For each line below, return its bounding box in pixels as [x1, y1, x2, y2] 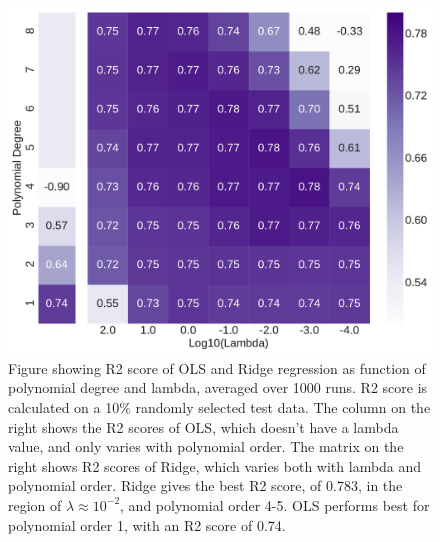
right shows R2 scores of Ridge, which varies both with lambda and [8, 455, 422, 476]
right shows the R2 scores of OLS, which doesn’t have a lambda [8, 416, 399, 437]
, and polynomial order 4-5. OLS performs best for [120, 494, 430, 515]
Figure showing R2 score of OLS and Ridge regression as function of [8, 357, 426, 378]
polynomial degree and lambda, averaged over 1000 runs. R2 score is [8, 377, 428, 398]
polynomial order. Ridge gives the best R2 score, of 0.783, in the [8, 475, 403, 496]
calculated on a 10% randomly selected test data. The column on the [8, 396, 431, 417]
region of [8, 494, 62, 515]
